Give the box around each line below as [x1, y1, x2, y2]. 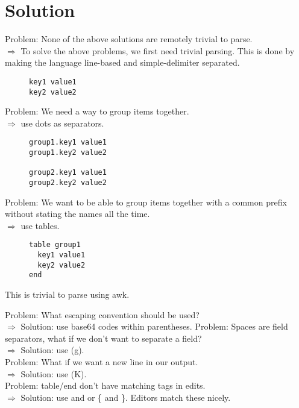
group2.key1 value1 [29, 168, 107, 177]
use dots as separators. [20, 116, 104, 129]
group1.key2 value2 [29, 148, 107, 157]
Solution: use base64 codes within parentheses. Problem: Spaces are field [20, 320, 288, 333]
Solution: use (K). [20, 367, 87, 380]
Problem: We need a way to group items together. [5, 105, 189, 118]
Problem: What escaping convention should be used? [5, 308, 200, 321]
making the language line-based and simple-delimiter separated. [5, 56, 240, 69]
